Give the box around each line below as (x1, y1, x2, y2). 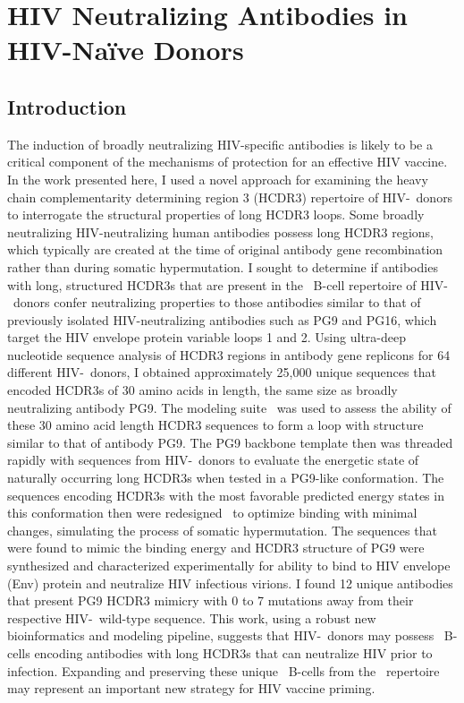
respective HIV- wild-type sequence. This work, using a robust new (7, 608, 376, 627)
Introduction (7, 92, 127, 120)
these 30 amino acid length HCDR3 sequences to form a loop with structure (7, 416, 424, 434)
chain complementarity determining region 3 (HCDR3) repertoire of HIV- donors (7, 187, 453, 206)
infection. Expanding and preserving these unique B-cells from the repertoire (7, 661, 440, 680)
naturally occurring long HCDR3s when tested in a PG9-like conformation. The (7, 468, 444, 487)
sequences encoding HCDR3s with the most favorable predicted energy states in (7, 485, 444, 504)
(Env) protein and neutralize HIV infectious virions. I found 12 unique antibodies (7, 573, 453, 592)
